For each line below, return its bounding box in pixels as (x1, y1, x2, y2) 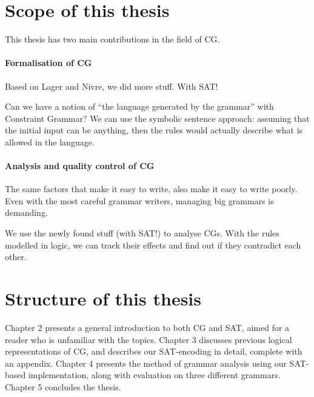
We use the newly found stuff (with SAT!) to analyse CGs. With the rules (5, 227, 279, 239)
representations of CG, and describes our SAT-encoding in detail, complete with (5, 345, 302, 358)
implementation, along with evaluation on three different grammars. (28, 369, 281, 381)
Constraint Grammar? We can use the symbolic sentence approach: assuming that (5, 112, 310, 124)
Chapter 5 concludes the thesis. (5, 380, 121, 393)
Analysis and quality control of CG (5, 159, 155, 172)
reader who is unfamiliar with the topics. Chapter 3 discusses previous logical (5, 333, 292, 345)
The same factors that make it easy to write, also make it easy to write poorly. (5, 182, 298, 195)
